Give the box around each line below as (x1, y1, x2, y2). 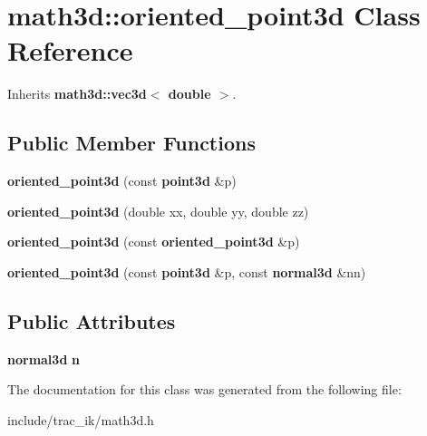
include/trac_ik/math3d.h (7, 410, 154, 429)
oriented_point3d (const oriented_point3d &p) (7, 232, 300, 251)
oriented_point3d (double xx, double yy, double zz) (7, 201, 309, 220)
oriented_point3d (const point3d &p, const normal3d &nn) (7, 262, 366, 281)
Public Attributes (7, 306, 176, 334)
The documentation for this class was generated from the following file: (7, 380, 402, 399)
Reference (7, 32, 133, 69)
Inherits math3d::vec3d (7, 84, 147, 103)
